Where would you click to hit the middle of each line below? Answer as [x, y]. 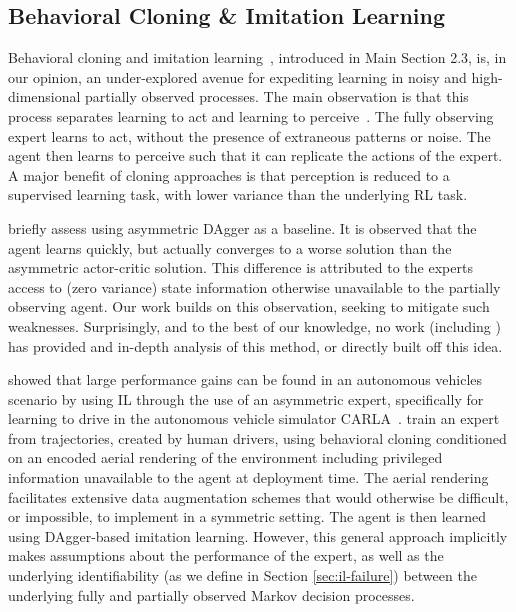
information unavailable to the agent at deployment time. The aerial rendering [248, 477]
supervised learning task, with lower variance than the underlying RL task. [238, 194]
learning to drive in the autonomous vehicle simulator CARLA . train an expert [254, 418]
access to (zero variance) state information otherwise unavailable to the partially [254, 286]
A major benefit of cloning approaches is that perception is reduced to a [229, 174]
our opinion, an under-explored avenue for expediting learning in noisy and [237, 76]
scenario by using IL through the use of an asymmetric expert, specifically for [246, 398]
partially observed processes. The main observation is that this [277, 96]
